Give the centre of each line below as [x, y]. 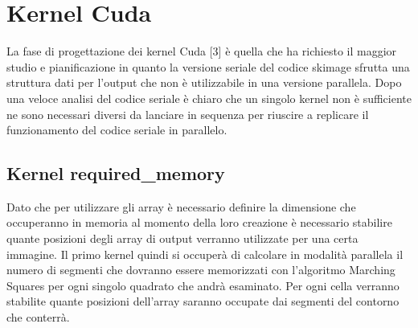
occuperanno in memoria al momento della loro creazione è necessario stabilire [199, 222]
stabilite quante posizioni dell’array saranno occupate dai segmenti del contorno [203, 301]
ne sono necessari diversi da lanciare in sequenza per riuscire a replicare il [188, 114]
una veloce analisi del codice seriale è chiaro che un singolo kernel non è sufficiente [209, 98]
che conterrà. [38, 317]
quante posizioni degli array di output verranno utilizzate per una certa [182, 238]
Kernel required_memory [116, 173]
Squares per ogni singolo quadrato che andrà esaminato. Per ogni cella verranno [203, 285]
